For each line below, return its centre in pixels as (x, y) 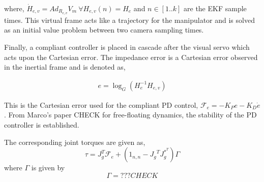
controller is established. (42, 125)
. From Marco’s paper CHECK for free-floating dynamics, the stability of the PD (130, 115)
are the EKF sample (215, 8)
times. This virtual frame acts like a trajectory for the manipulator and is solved (129, 20)
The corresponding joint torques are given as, (75, 142)
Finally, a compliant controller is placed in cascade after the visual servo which (127, 47)
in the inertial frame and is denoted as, (65, 67)
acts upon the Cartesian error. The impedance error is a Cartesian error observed (131, 57)
